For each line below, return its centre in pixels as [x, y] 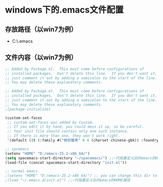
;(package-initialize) [28, 109]
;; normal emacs [21, 171]
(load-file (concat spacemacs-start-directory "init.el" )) [66, 162]
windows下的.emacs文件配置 [64, 10]
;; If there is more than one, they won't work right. [64, 136]
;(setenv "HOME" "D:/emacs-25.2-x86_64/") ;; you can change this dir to [81, 176]
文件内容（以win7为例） [41, 58]
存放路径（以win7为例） [41, 29]
